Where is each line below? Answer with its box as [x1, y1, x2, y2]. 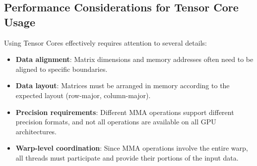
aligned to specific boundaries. [15, 63, 108, 74]
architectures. [15, 126, 57, 136]
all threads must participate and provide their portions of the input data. [15, 152, 239, 163]
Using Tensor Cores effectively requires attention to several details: [4, 37, 207, 48]
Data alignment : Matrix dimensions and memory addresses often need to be [15, 54, 254, 64]
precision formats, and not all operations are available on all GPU [15, 116, 216, 127]
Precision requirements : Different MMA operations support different [15, 107, 234, 117]
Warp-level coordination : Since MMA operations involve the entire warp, [15, 143, 248, 153]
